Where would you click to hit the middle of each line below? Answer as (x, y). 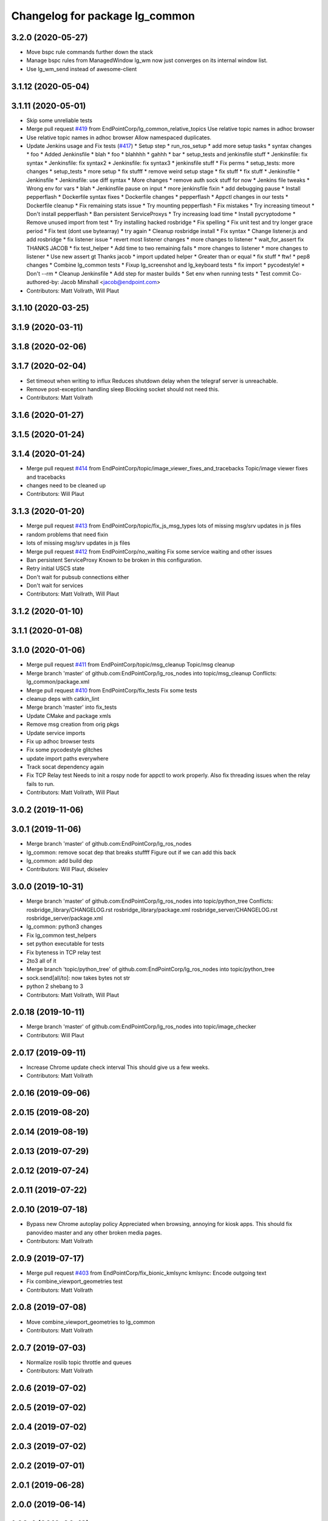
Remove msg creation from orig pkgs (73, 725)
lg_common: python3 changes (64, 927)
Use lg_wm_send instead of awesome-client (82, 69)
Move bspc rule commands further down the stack (90, 52)
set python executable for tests (65, 944)
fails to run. (40, 784)
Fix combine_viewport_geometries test (74, 1281)
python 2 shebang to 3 (55, 986)
